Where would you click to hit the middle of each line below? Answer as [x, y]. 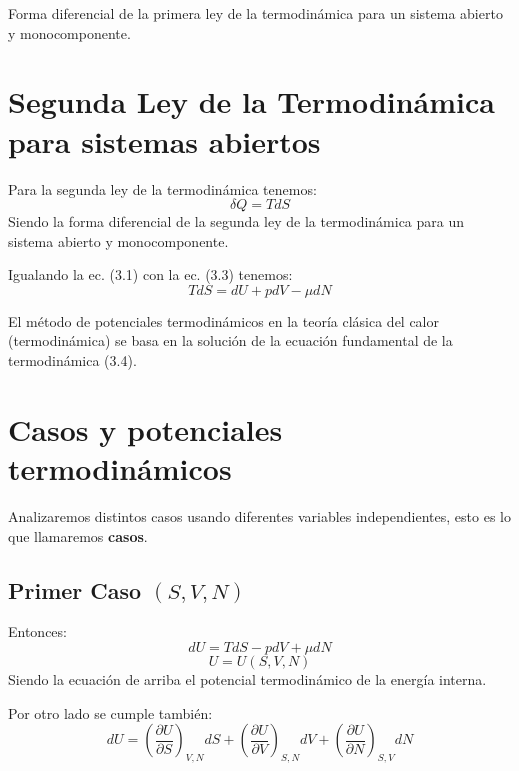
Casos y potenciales [145, 428]
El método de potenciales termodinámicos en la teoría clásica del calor [224, 320]
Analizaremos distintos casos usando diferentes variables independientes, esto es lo [259, 515]
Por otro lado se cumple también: [110, 712]
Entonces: [37, 631]
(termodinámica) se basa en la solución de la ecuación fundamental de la [230, 340]
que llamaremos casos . [78, 535]
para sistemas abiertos [164, 140]
